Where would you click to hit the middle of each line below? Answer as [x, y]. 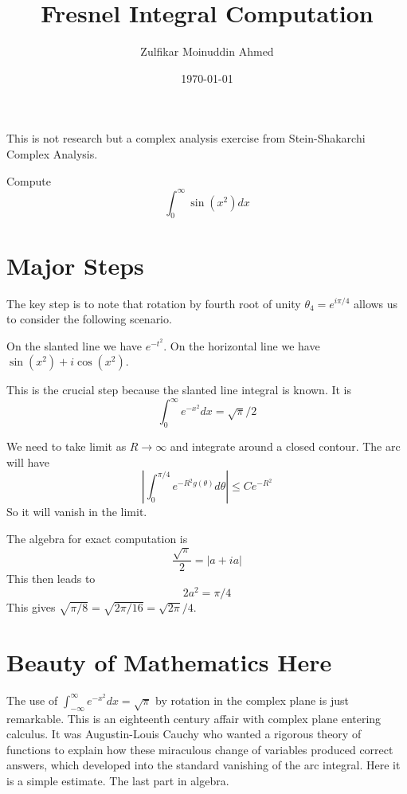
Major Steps [75, 265]
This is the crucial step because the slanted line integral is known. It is [179, 390]
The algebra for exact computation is [97, 538]
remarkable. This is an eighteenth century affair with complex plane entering [194, 718]
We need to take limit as [67, 446]
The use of [32, 700]
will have [28, 462]
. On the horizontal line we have [242, 345]
